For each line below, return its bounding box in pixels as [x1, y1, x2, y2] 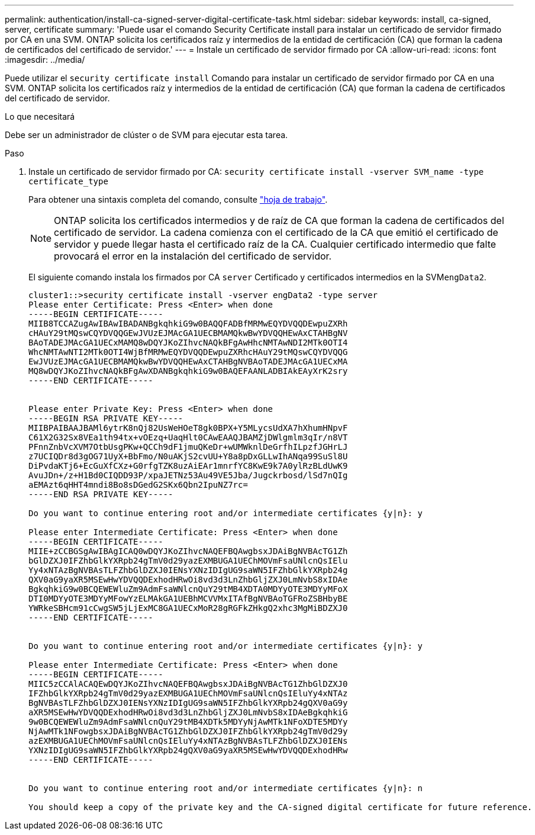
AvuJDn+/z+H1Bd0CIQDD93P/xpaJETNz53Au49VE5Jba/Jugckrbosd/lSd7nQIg [28, 471, 348, 480]
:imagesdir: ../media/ [5, 55, 85, 65]
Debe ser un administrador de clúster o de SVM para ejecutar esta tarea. [5, 130, 288, 140]
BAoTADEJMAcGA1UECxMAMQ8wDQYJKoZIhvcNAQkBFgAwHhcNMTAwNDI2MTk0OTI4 [28, 338, 348, 347]
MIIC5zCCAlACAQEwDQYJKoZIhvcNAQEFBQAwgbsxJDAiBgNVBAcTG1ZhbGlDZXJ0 [28, 679, 348, 689]
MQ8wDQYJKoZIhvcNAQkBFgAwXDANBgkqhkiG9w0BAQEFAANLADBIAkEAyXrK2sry [28, 366, 348, 376]
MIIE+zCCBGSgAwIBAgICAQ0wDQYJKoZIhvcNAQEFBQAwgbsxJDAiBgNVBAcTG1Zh [28, 546, 348, 556]
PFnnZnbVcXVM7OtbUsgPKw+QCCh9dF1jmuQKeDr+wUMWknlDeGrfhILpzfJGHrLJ [28, 442, 348, 452]
